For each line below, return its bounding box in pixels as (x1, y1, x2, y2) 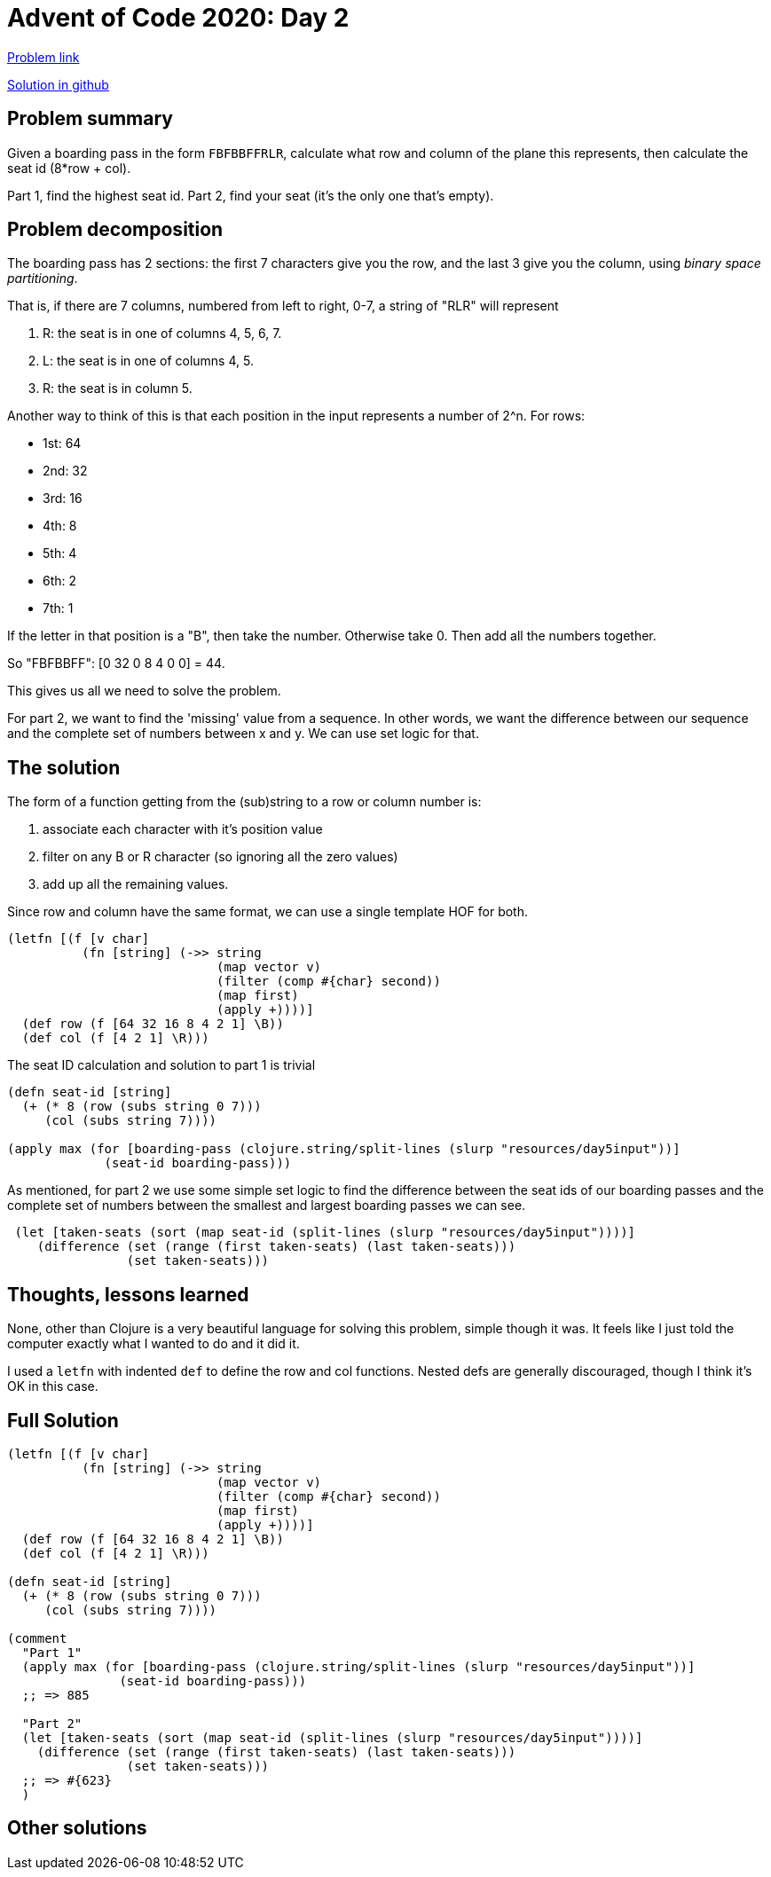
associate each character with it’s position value (43, 821, 323, 837)
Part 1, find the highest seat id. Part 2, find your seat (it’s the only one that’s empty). (7, 187, 494, 203)
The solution (7, 756, 121, 779)
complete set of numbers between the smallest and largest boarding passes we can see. (7, 1198, 526, 1213)
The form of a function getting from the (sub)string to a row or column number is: (7, 794, 482, 810)
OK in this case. (7, 1378, 98, 1394)
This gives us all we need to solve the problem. (7, 683, 281, 699)
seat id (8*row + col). (7, 160, 131, 176)
